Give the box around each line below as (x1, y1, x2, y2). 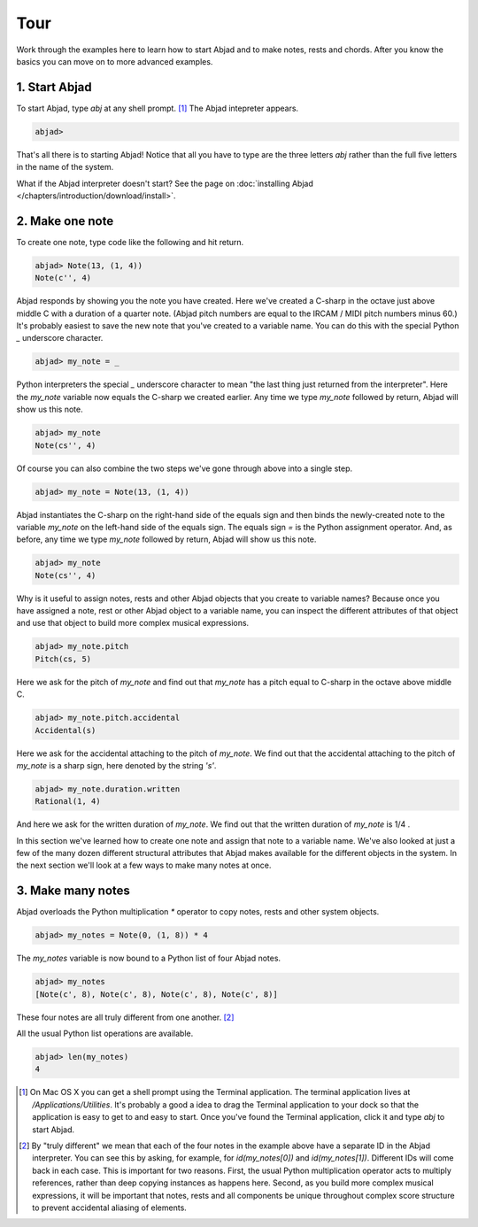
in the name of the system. (16, 162, 114, 173)
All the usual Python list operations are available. (16, 1028, 194, 1039)
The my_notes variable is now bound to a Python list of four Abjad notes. (16, 953, 281, 964)
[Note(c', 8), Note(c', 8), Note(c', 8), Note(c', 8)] (35, 989, 278, 999)
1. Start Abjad (16, 80, 92, 95)
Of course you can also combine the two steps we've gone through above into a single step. (16, 463, 353, 474)
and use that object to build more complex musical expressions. (16, 618, 250, 629)
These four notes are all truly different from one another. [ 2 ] (16, 1012, 235, 1023)
